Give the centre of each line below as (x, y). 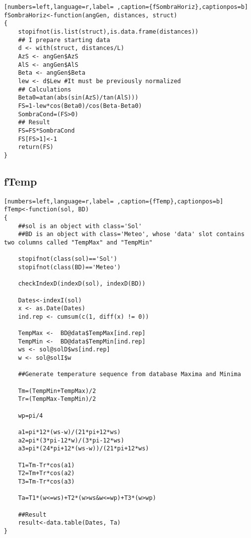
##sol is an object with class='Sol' (80, 226)
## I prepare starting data (64, 40)
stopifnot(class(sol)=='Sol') (68, 259)
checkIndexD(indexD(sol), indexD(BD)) (82, 284)
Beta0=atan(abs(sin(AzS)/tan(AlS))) (78, 98)
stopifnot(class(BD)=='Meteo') (69, 267)
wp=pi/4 (30, 416)
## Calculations (45, 89)
